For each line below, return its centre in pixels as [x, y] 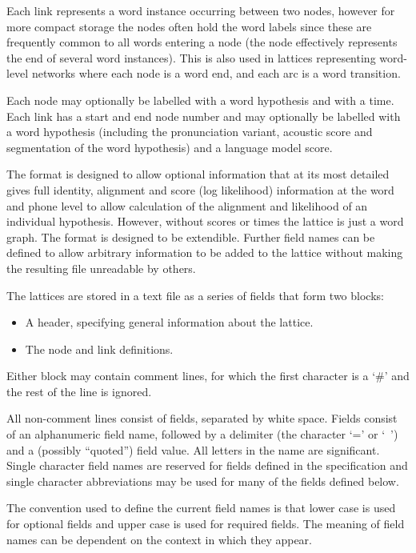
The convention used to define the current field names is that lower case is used [201, 508]
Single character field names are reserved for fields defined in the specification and [207, 465]
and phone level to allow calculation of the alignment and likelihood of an [187, 205]
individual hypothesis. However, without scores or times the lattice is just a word [205, 221]
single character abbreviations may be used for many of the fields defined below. [203, 481]
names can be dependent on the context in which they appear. [160, 539]
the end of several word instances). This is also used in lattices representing [191, 57]
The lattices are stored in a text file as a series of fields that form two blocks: [195, 295]
